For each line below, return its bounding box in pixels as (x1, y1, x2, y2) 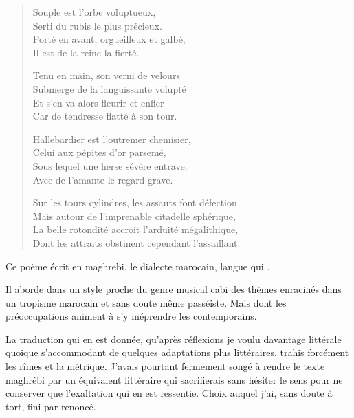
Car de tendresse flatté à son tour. (32, 109, 177, 123)
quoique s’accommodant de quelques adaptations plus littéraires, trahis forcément (5, 345, 349, 360)
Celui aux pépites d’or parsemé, (32, 145, 166, 159)
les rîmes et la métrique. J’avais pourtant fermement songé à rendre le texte (5, 359, 325, 373)
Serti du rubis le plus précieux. (32, 18, 162, 32)
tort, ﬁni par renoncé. (5, 399, 96, 413)
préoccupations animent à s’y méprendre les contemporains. (5, 309, 257, 323)
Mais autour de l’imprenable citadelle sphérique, (32, 208, 236, 223)
